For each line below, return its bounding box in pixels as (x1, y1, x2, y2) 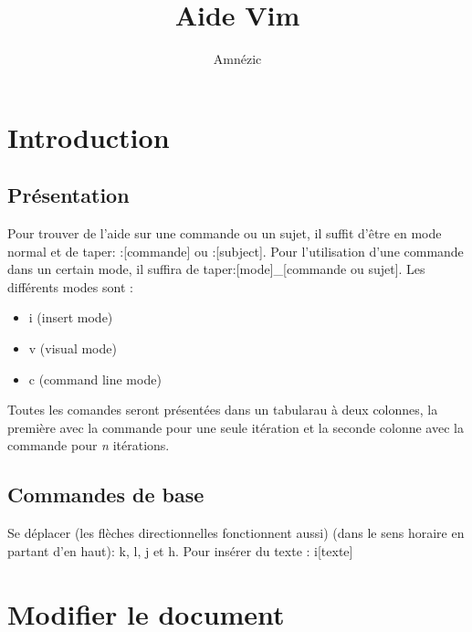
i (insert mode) (28, 308, 113, 327)
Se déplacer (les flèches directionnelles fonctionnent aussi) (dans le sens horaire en (7, 523, 465, 542)
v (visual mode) (28, 339, 117, 358)
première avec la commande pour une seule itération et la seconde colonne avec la (7, 417, 464, 437)
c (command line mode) (28, 369, 162, 388)
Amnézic (213, 49, 262, 68)
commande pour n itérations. (7, 436, 170, 455)
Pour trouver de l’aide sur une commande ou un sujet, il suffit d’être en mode (7, 224, 442, 243)
